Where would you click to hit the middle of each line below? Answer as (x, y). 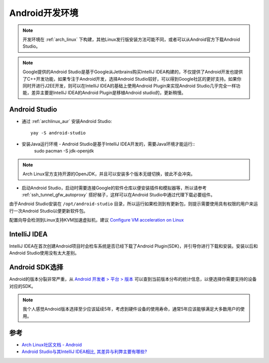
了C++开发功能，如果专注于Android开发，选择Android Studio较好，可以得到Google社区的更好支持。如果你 (132, 79)
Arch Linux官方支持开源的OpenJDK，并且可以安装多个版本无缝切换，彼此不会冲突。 (109, 174)
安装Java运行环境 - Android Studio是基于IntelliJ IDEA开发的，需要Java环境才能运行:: (108, 144)
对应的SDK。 (22, 286)
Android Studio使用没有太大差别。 (44, 253)
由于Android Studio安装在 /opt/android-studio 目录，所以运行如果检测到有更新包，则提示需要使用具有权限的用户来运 (134, 204)
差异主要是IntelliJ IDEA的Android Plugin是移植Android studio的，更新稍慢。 (109, 93)
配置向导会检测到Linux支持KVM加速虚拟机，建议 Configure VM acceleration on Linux (97, 220)
